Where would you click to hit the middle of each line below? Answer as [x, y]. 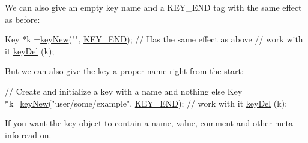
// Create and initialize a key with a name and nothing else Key [124, 91]
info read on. [28, 134]
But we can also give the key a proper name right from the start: [124, 71]
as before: [23, 19]
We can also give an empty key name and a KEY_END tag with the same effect [153, 7]
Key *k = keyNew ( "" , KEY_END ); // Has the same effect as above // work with [154, 39]
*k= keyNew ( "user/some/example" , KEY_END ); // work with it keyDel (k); [146, 103]
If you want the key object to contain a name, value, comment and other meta [149, 123]
